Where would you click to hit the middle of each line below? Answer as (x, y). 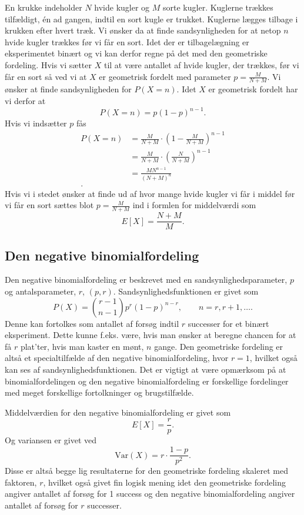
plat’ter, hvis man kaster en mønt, (82, 346)
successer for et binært (228, 323)
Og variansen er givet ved (51, 440)
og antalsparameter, (41, 291)
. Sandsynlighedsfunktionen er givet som (186, 291)
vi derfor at (25, 100)
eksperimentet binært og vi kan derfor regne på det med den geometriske (136, 53)
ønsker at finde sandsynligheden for (68, 89)
